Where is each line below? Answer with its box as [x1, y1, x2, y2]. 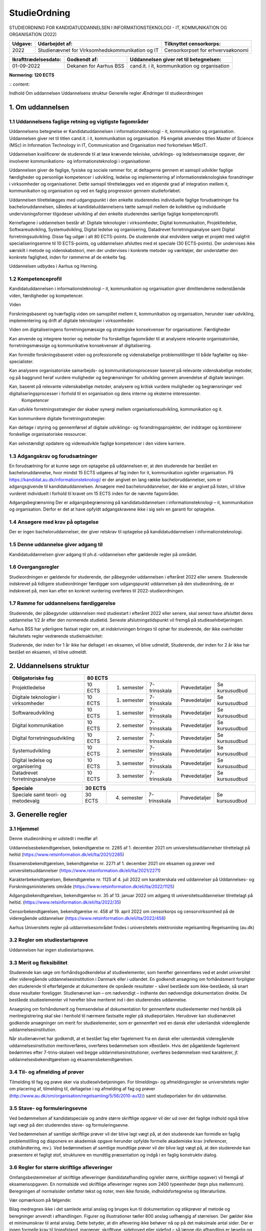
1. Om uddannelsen [9, 103, 69, 111]
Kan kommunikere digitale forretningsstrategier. [9, 415, 106, 421]
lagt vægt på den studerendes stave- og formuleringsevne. [9, 1122, 129, 1128]
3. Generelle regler [9, 810, 67, 818]
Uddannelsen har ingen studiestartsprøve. [9, 947, 95, 953]
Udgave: [12, 40, 33, 47]
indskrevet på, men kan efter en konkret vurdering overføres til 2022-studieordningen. [9, 587, 185, 593]
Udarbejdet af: [37, 40, 73, 47]
